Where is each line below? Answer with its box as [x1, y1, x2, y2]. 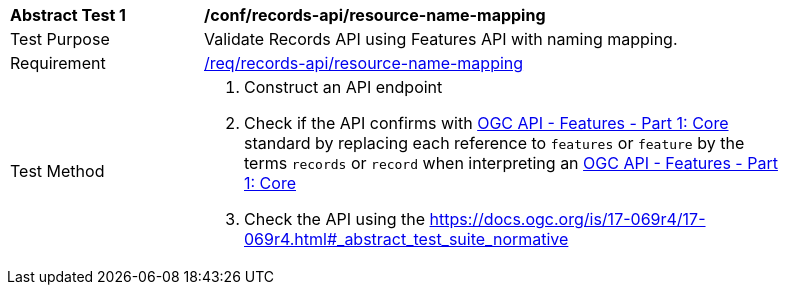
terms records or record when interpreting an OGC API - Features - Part [244, 153, 778, 173]
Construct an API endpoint [244, 77, 443, 97]
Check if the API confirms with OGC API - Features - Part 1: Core [244, 113, 729, 133]
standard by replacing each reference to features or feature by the [244, 133, 745, 153]
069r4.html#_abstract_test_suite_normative [244, 229, 569, 249]
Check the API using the [244, 209, 426, 229]
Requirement [10, 53, 106, 73]
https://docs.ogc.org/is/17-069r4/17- [429, 209, 706, 229]
